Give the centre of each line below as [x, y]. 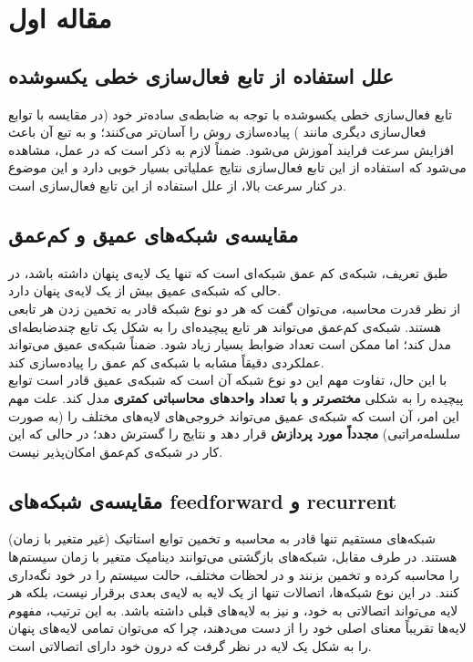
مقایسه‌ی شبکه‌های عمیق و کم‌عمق [154, 234]
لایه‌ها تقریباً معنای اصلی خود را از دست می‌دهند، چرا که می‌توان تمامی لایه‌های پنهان [237, 628]
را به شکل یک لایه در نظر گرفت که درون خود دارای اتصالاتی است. [190, 646]
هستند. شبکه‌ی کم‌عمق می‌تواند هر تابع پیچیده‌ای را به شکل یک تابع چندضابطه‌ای [225, 326]
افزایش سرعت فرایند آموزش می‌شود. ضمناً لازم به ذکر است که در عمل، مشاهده [231, 149]
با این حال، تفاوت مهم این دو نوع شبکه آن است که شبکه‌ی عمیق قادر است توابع [228, 380]
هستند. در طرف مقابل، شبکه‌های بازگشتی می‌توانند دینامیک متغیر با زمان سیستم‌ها [233, 557]
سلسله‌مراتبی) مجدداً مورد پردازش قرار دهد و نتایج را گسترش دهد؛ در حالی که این [235, 434]
